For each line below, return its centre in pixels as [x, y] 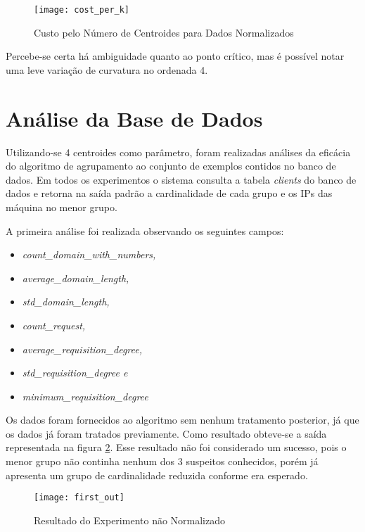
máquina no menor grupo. [62, 207]
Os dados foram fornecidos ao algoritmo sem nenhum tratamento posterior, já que [182, 420]
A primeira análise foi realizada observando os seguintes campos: [145, 230]
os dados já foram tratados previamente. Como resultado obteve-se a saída [166, 433]
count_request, [54, 325]
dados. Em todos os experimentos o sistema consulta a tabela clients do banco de [181, 179]
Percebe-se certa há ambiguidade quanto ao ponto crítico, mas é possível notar [175, 56]
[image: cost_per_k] [82, 10]
